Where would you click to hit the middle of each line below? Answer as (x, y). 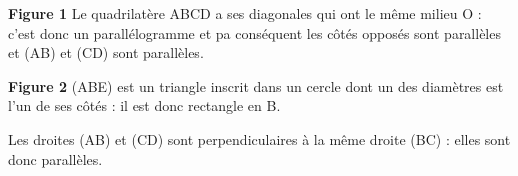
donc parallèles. (55, 158)
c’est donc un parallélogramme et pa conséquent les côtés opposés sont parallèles (254, 32)
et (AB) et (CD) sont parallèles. (106, 52)
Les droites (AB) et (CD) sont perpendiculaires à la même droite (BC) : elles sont (259, 138)
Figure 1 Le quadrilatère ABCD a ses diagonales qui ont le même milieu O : (245, 13)
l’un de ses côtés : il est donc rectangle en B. (144, 105)
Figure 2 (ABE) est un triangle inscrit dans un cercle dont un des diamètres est (256, 85)
